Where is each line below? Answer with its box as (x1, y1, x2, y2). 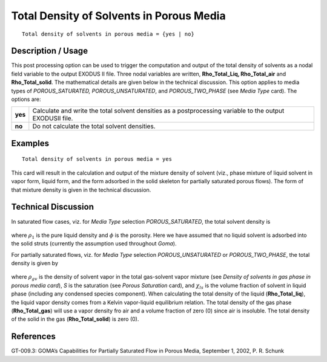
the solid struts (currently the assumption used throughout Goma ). (11, 240, 177, 247)
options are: (11, 95, 42, 103)
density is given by (11, 260, 59, 267)
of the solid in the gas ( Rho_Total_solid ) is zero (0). (11, 315, 139, 323)
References (11, 331, 56, 341)
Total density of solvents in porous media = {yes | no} (22, 30, 195, 37)
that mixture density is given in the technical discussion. (11, 186, 151, 193)
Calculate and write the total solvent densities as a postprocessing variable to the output (32, 106, 285, 115)
